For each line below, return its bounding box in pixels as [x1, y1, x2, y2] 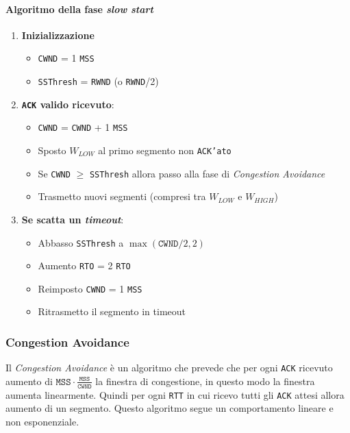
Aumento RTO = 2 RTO [38, 258, 131, 273]
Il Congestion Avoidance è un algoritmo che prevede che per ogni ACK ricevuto [5, 360, 333, 375]
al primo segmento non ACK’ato [98, 143, 232, 158]
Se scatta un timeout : [21, 212, 124, 226]
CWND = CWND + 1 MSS [38, 120, 128, 134]
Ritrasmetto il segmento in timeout [38, 304, 186, 319]
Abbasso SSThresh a [38, 235, 124, 249]
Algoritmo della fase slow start [5, 1, 153, 16]
